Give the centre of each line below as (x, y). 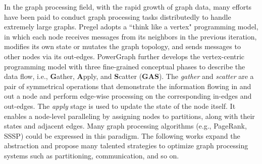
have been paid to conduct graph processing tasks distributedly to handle (118, 16)
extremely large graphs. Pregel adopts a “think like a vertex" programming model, (131, 27)
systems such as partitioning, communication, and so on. (92, 155)
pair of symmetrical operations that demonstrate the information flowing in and (128, 86)
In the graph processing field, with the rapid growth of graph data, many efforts (128, 7)
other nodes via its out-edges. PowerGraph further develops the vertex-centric (124, 56)
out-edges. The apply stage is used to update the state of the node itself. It (120, 106)
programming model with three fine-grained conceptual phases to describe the (125, 66)
